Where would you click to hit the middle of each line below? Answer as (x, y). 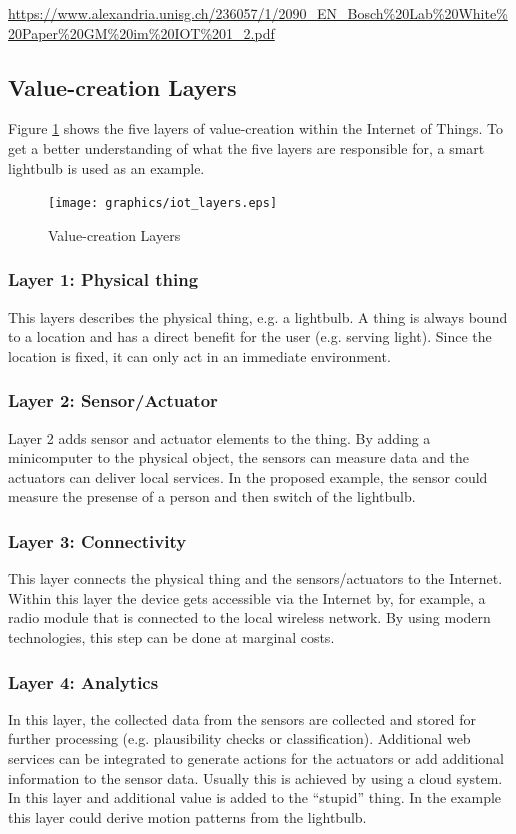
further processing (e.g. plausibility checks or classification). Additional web (239, 738)
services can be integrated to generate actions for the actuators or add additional (256, 758)
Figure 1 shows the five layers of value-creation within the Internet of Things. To (255, 128)
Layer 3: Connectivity (97, 540)
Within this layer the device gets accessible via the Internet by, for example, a (247, 597)
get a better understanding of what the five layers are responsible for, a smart (246, 147)
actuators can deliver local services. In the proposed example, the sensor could (248, 476)
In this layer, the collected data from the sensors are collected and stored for (242, 718)
